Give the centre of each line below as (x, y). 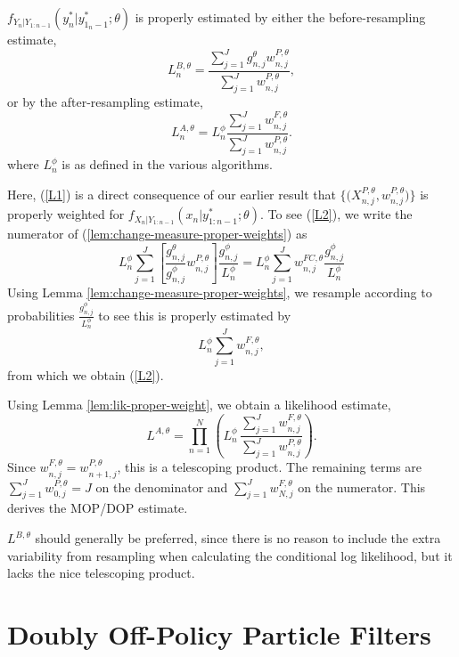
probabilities (41, 315)
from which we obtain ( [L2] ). (86, 374)
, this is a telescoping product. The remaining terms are (269, 467)
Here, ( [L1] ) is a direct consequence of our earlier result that (172, 194)
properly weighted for (66, 214)
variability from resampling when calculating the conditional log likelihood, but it (230, 555)
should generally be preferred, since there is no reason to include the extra (238, 538)
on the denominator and (162, 487)
